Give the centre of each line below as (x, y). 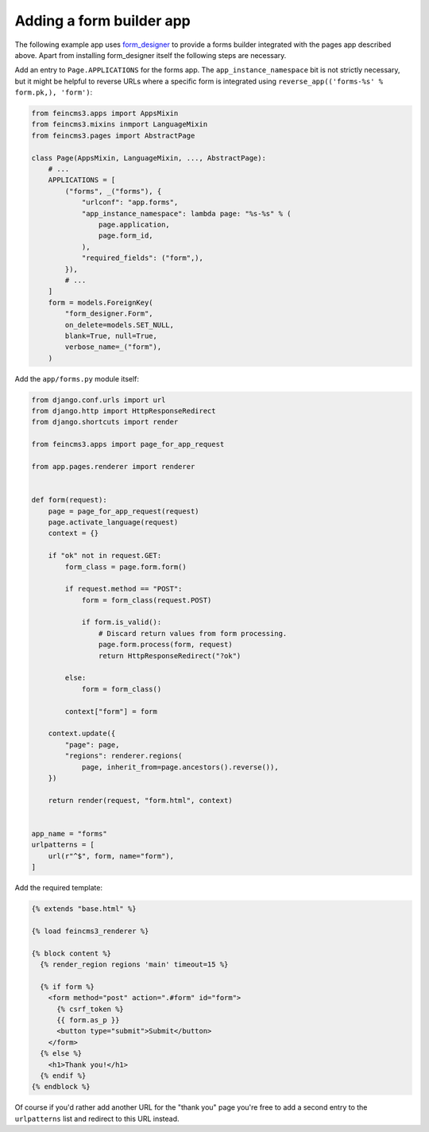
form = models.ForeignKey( (101, 302)
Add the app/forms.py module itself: (77, 378)
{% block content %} (71, 953)
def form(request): (69, 500)
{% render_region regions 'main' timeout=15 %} (134, 964)
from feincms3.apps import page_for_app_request (128, 444)
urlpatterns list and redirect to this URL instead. (97, 1118)
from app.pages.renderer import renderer (113, 466)
